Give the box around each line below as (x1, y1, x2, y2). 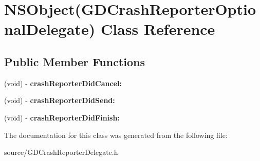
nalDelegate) (4, 18, 96, 39)
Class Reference (100, 18, 215, 39)
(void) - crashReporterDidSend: (4, 95, 115, 106)
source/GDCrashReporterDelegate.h (4, 147, 118, 157)
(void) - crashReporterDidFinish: (4, 112, 120, 123)
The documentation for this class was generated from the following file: (4, 129, 228, 140)
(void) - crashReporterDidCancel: (4, 77, 122, 88)
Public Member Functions (4, 53, 145, 69)
